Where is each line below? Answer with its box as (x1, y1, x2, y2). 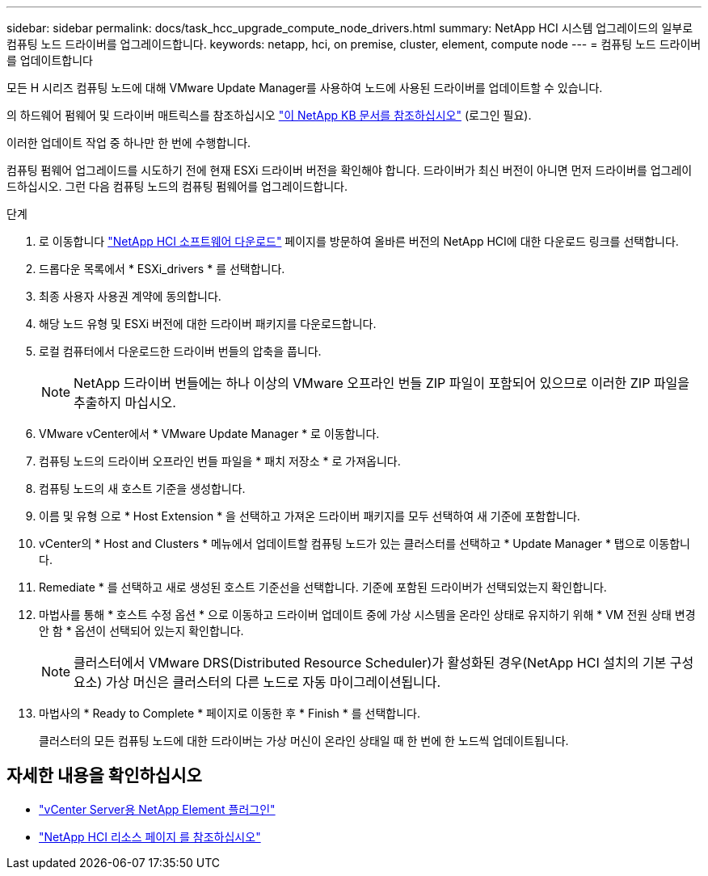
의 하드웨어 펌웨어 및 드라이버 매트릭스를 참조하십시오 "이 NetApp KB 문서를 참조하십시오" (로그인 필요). (6, 108, 532, 122)
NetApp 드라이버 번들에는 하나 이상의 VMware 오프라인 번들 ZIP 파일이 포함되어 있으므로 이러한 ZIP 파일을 (74, 375, 690, 391)
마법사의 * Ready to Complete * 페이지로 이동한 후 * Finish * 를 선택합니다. (39, 706, 421, 720)
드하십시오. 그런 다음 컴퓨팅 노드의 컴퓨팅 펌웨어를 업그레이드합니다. (6, 179, 348, 193)
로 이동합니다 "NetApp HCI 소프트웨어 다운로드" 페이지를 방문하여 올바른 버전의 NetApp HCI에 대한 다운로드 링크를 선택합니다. (39, 234, 679, 248)
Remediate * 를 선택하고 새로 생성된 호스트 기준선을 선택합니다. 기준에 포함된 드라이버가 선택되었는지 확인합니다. (39, 580, 607, 594)
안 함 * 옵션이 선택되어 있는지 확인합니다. (39, 624, 244, 638)
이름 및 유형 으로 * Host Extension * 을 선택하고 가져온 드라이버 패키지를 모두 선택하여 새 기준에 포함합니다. (39, 509, 580, 523)
